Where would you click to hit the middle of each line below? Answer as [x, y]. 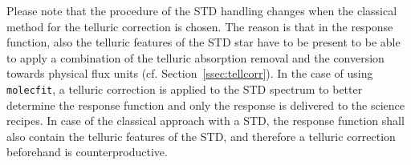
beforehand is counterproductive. [87, 152]
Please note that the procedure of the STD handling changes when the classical [202, 10]
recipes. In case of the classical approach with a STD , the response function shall [205, 121]
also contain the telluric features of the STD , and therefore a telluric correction [201, 136]
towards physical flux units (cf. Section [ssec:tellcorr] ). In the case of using [190, 73]
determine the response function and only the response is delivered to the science [206, 105]
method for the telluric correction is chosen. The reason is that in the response [200, 26]
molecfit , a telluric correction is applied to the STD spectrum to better [185, 89]
